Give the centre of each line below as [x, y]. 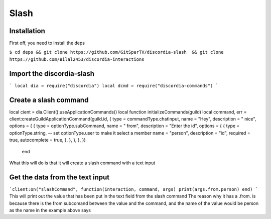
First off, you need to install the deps [47, 43]
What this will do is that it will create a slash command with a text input [82, 163]
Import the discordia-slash [52, 74]
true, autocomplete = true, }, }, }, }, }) [47, 140]
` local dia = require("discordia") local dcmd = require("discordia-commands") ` [114, 86]
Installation [27, 31]
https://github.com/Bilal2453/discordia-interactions [77, 59]
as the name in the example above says [50, 210]
